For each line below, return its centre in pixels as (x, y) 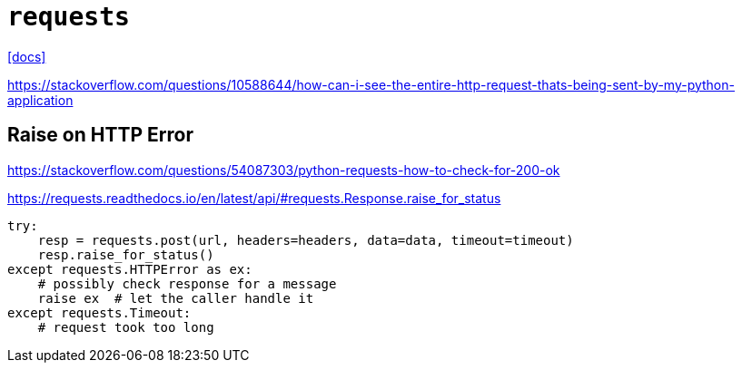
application (40, 100)
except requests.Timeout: (99, 312)
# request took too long (126, 327)
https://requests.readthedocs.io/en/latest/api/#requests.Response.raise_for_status (254, 198)
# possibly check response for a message (187, 283)
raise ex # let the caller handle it (176, 298)
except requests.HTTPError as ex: (130, 269)
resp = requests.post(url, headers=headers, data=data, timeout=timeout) (306, 240)
